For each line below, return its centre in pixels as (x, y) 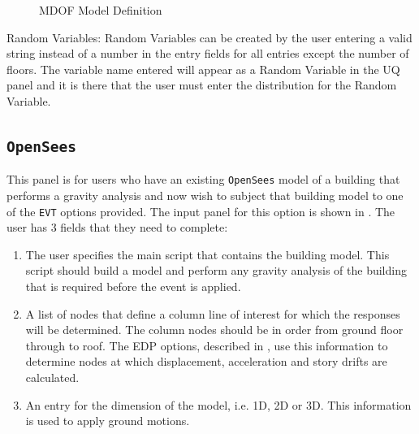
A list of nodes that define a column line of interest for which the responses (213, 313)
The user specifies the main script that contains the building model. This (207, 254)
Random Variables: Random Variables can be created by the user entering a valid (209, 37)
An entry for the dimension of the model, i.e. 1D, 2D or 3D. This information (218, 404)
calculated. (52, 377)
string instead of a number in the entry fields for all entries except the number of (208, 53)
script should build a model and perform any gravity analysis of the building (216, 270)
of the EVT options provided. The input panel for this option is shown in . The (201, 211)
